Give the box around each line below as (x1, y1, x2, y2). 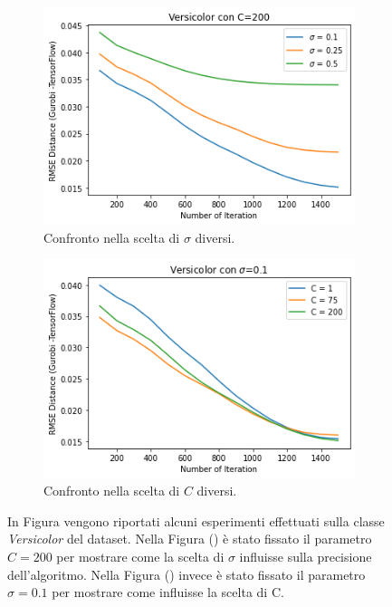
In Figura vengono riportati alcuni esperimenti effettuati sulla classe (7, 511, 385, 530)
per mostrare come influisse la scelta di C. (52, 583, 284, 602)
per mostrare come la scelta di (56, 546, 225, 565)
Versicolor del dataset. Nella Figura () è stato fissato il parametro (7, 529, 372, 548)
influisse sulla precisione (239, 546, 372, 565)
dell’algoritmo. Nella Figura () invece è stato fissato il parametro (7, 564, 366, 583)
